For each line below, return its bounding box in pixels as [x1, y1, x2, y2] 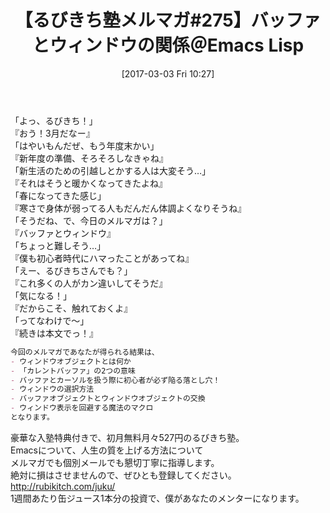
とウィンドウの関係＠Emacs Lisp [31, 34, 305, 57]
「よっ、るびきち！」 [10, 114, 98, 126]
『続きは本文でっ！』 [10, 327, 98, 339]
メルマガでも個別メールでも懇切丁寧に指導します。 [10, 456, 220, 468]
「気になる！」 [10, 289, 72, 301]
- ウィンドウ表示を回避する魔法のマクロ [10, 403, 154, 413]
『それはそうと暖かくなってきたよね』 [10, 177, 168, 189]
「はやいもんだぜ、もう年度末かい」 [10, 139, 160, 151]
